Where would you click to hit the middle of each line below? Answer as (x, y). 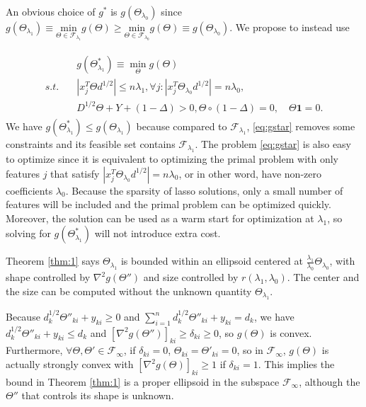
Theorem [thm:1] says (53, 261)
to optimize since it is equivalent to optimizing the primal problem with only (172, 159)
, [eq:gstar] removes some (301, 126)
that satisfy (75, 173)
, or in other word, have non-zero (250, 173)
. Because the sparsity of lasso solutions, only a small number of (204, 190)
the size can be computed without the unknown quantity (129, 291)
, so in (250, 350)
